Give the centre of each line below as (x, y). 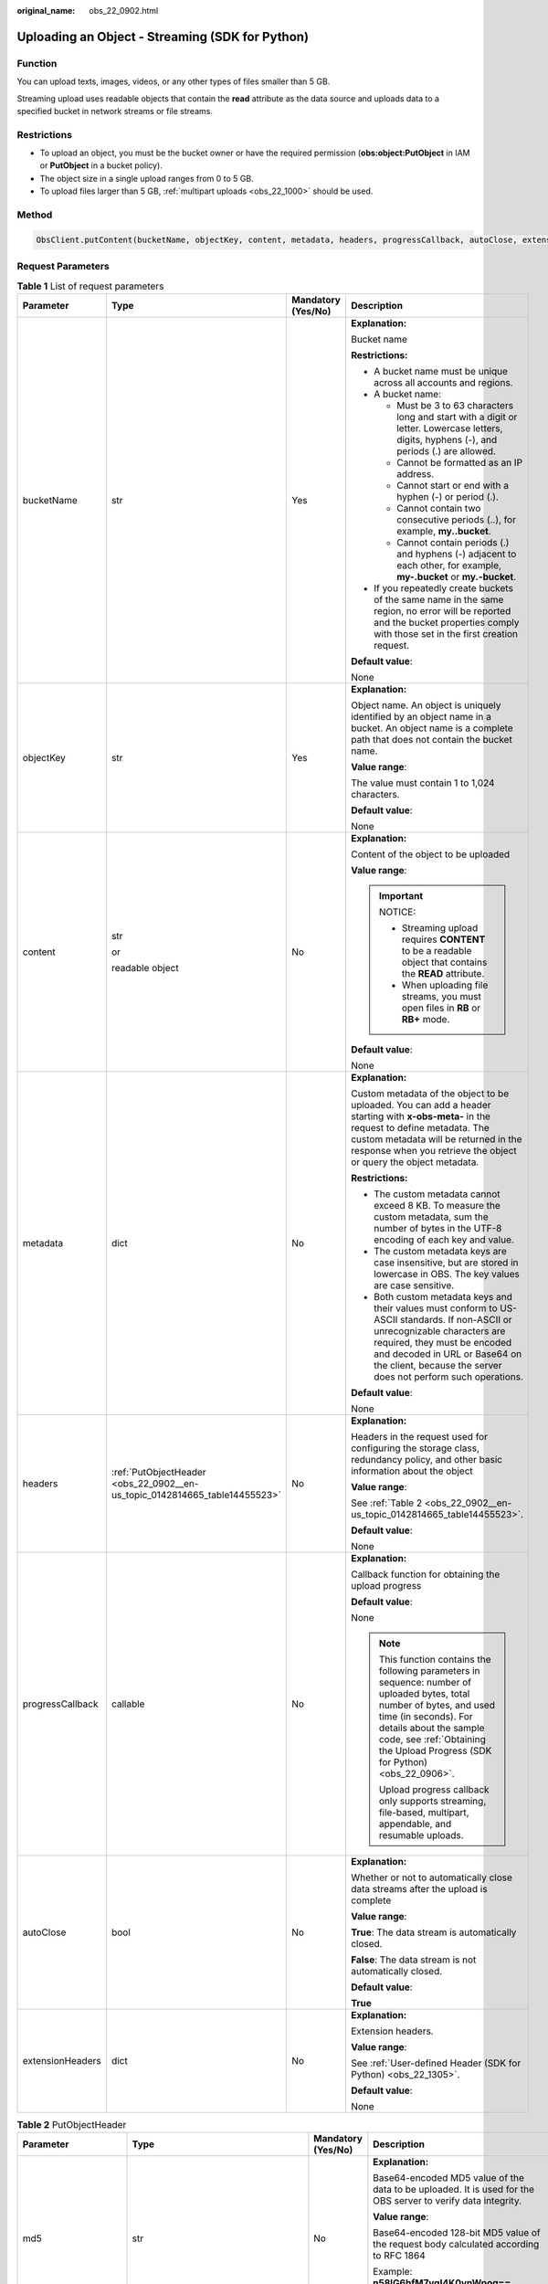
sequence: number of (425, 1682)
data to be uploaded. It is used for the (453, 2190)
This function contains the (435, 1659)
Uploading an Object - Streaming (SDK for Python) (163, 37)
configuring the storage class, (415, 1448)
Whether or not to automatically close (432, 1877)
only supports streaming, (432, 1801)
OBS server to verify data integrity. (448, 2201)
